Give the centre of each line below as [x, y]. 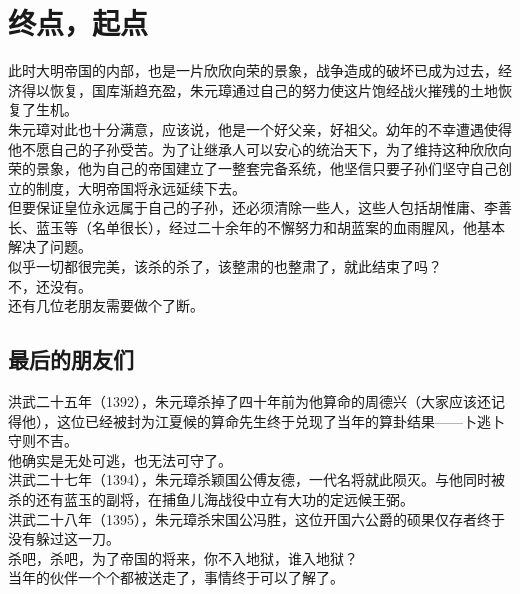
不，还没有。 [50, 285]
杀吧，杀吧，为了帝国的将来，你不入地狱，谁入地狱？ [183, 557]
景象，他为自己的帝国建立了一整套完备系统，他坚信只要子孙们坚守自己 [266, 168]
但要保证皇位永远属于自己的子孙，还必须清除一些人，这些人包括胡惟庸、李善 [260, 207]
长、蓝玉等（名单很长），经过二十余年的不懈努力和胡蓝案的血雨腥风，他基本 [256, 226]
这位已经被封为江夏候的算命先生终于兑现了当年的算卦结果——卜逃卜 [280, 420]
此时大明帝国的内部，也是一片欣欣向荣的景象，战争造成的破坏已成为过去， [253, 70]
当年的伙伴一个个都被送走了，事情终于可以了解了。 [176, 577]
